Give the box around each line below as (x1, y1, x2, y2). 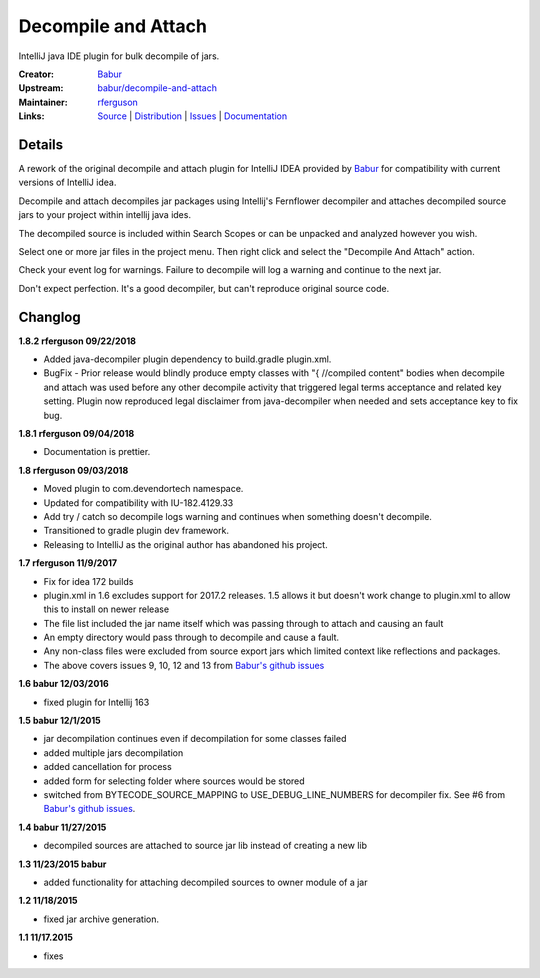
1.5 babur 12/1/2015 (18, 715, 102, 727)
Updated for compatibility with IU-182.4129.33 (43, 496, 234, 509)
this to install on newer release (43, 603, 170, 615)
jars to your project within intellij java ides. (18, 209, 192, 221)
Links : (18, 110, 45, 122)
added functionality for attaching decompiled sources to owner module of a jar (43, 876, 368, 888)
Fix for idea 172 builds (43, 575, 134, 587)
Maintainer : (18, 96, 69, 108)
